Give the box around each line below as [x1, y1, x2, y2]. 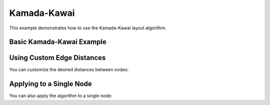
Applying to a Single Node [9, 80, 92, 88]
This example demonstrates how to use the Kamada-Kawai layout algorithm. [9, 25, 166, 31]
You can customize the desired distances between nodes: [9, 67, 128, 73]
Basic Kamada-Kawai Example [9, 38, 107, 46]
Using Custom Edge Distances [9, 54, 106, 62]
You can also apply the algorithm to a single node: [9, 93, 112, 99]
